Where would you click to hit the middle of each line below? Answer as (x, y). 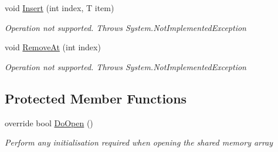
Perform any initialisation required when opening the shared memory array (139, 142)
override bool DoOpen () (49, 122)
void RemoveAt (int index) (53, 47)
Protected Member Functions (96, 98)
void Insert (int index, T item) (60, 8)
